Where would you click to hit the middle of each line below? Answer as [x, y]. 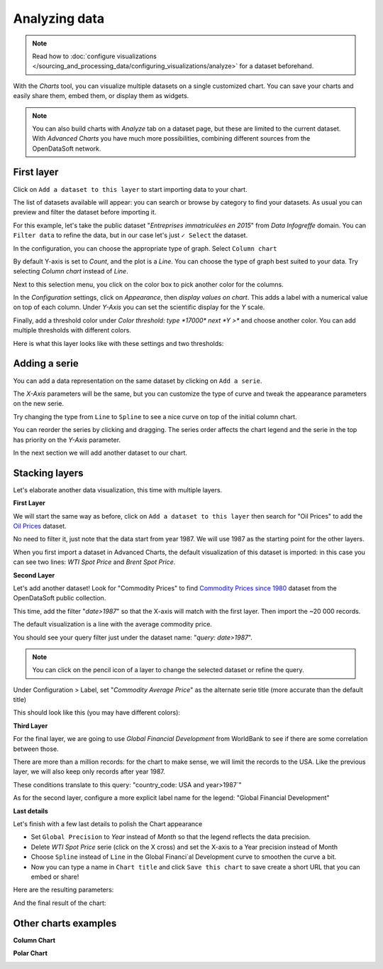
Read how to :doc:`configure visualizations [95, 56]
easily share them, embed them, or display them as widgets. [101, 96]
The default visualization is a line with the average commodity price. [113, 624]
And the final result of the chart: [60, 903]
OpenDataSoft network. [67, 148]
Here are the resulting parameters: [63, 890]
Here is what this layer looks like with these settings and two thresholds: [118, 343]
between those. [36, 749]
